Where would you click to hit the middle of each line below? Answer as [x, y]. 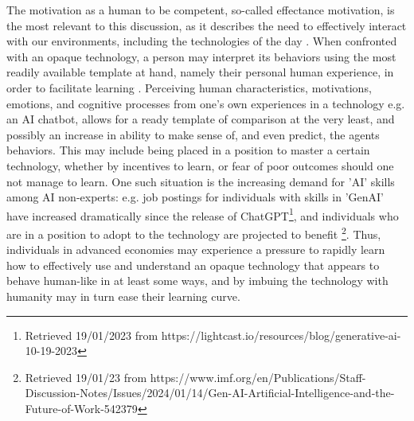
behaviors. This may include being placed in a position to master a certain [188, 150]
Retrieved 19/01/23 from [86, 377]
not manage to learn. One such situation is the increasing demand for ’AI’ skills [201, 181]
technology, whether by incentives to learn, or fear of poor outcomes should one [200, 165]
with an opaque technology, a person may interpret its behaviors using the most [201, 56]
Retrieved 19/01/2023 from [92, 335]
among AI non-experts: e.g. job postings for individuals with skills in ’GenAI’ [195, 197]
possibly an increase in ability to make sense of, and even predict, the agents [193, 134]
